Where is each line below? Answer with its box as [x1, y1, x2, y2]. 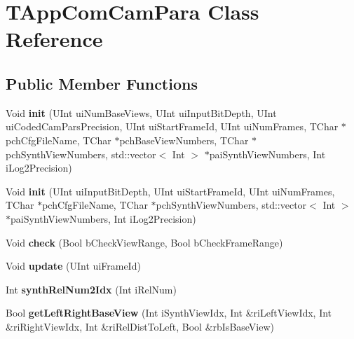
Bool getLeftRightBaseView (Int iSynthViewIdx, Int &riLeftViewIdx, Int [6, 305, 332, 320]
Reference [6, 25, 103, 53]
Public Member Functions [6, 72, 198, 94]
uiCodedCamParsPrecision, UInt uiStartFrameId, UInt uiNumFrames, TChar [6, 119, 339, 134]
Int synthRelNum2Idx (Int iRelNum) [6, 282, 177, 296]
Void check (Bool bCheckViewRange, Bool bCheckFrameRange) [6, 235, 283, 249]
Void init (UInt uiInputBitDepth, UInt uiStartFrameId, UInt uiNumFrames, [6, 184, 335, 198]
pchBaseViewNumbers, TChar [119, 132, 249, 147]
